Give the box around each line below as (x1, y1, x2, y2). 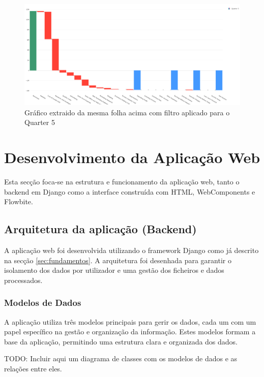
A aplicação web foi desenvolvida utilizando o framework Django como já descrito (4, 245, 259, 256)
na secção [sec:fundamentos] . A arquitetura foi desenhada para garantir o (4, 255, 231, 265)
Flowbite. (4, 196, 33, 207)
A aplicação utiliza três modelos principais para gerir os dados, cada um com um (4, 316, 256, 327)
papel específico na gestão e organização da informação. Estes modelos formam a (4, 326, 256, 337)
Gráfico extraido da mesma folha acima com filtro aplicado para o (24, 107, 230, 117)
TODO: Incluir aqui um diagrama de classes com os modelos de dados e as (4, 353, 238, 364)
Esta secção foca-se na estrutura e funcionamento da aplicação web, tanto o (4, 176, 240, 187)
